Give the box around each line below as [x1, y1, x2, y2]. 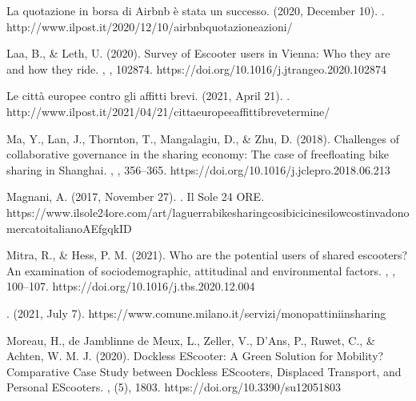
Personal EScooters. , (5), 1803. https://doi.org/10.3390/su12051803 [6, 379, 342, 395]
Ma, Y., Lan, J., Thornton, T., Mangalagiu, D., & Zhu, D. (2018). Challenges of [6, 130, 399, 146]
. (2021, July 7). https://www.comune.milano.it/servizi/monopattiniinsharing [6, 304, 386, 321]
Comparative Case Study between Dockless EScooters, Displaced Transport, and [6, 363, 402, 379]
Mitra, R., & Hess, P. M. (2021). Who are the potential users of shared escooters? [6, 247, 408, 263]
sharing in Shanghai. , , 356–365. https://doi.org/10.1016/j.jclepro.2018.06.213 [6, 161, 390, 178]
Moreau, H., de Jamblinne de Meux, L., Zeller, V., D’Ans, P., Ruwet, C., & [6, 331, 375, 348]
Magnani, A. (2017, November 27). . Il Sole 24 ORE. [6, 188, 265, 205]
